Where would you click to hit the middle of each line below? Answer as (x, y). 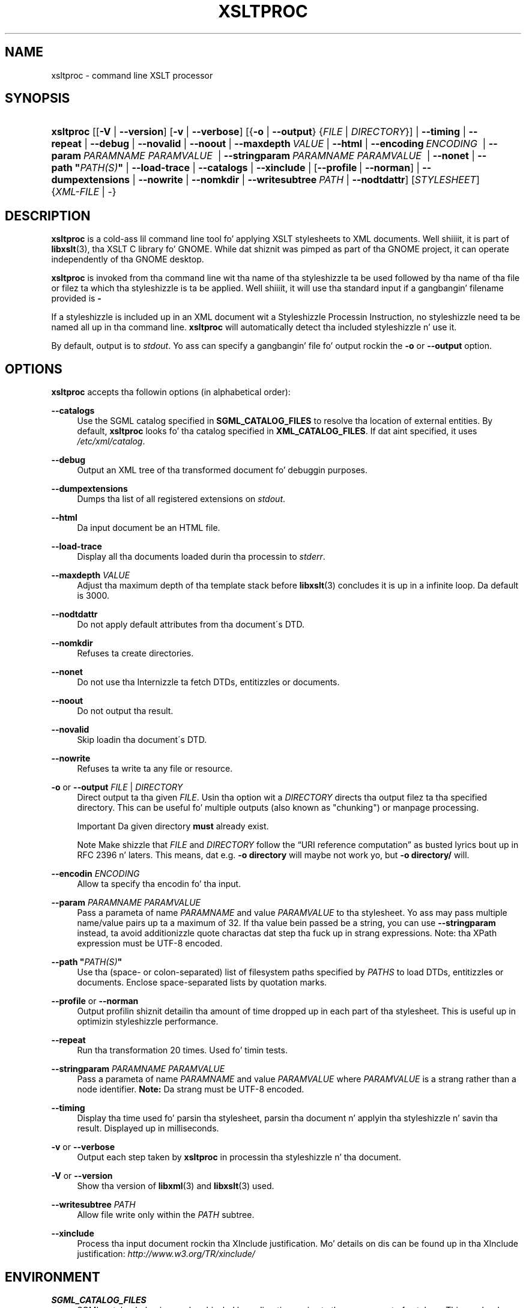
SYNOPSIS (38, 98)
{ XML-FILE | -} (84, 192)
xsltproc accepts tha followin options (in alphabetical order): (171, 392)
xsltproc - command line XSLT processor (132, 75)
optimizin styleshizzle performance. (148, 1022)
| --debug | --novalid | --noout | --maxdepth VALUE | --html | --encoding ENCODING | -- (291, 144)
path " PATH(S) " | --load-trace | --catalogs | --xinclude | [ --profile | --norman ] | (235, 168)
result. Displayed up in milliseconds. (148, 1128)
